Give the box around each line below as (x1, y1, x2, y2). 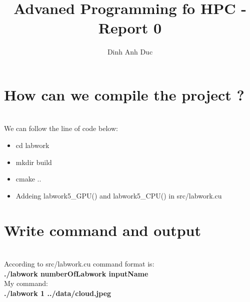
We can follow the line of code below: (4, 123, 118, 133)
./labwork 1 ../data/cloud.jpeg (4, 287, 111, 298)
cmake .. (15, 173, 41, 184)
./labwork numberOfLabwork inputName (4, 268, 148, 278)
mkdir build (15, 156, 52, 167)
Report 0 (98, 17, 162, 38)
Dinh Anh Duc (107, 46, 153, 57)
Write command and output (4, 219, 201, 240)
